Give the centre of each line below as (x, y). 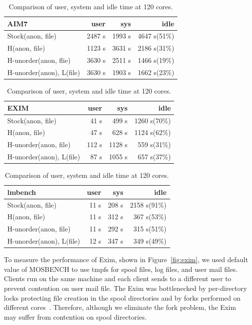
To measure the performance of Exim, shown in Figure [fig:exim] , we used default (126, 259)
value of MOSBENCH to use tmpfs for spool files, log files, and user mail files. (121, 269)
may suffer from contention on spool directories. (75, 316)
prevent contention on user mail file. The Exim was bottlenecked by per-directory (126, 288)
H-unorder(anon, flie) (39, 60)
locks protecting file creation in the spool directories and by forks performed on (122, 297)
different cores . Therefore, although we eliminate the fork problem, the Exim (120, 307)
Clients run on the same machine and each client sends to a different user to (118, 278)
